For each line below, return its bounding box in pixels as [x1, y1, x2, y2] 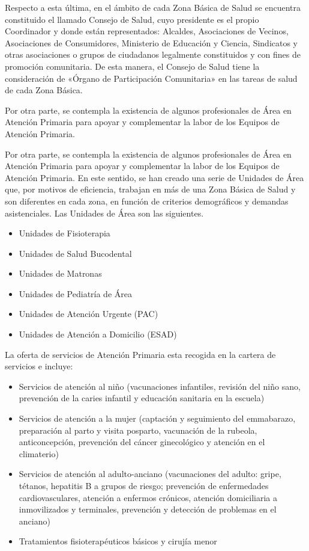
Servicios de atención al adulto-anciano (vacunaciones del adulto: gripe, [19, 467, 281, 480]
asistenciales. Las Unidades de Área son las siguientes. [5, 206, 204, 219]
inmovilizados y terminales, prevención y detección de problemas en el [19, 503, 277, 516]
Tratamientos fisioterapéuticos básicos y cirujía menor [19, 535, 217, 547]
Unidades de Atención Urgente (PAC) [19, 307, 158, 320]
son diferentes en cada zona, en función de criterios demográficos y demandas [5, 194, 289, 207]
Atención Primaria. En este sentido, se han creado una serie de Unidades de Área [5, 171, 304, 183]
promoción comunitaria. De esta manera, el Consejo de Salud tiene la [5, 60, 260, 72]
